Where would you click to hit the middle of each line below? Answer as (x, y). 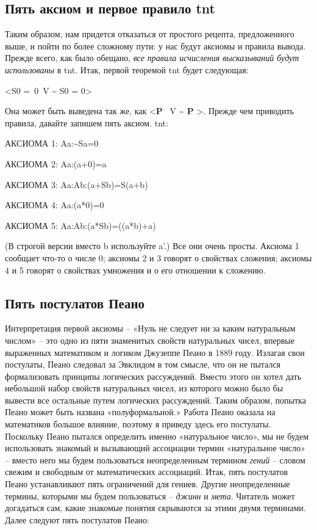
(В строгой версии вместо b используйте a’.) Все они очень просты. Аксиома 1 (152, 246)
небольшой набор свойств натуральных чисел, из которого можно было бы (144, 388)
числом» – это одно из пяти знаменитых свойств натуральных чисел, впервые (150, 340)
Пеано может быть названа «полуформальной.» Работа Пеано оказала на (140, 412)
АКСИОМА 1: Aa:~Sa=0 (52, 143)
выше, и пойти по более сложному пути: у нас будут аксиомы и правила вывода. (155, 45)
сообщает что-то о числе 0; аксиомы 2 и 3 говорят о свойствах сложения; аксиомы (158, 257)
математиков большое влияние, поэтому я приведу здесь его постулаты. (138, 424)
